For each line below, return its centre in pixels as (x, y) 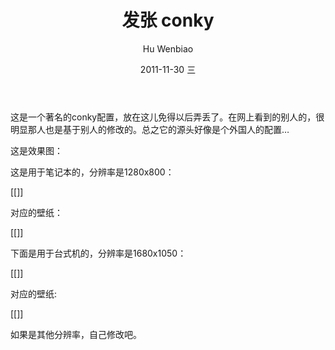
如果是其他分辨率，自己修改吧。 (76, 334)
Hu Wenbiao (168, 48)
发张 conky (168, 20)
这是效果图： (36, 150)
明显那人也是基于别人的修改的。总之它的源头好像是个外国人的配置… (150, 129)
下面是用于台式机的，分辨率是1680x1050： (98, 253)
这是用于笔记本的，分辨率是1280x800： (92, 172)
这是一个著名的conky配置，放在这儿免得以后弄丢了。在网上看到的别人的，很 (167, 117)
